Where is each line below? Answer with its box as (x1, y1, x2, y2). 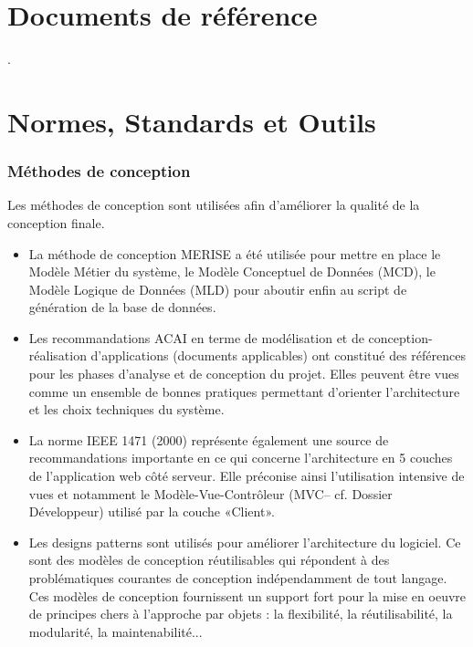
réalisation (28, 346, 87, 365)
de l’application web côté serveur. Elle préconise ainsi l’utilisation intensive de (28, 466, 465, 485)
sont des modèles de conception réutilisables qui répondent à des (28, 550, 390, 569)
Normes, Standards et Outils (7, 102, 376, 140)
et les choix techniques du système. (28, 400, 225, 419)
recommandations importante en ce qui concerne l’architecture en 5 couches (28, 448, 453, 467)
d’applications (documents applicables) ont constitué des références (90, 346, 467, 365)
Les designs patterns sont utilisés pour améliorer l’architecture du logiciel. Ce (28, 532, 461, 551)
